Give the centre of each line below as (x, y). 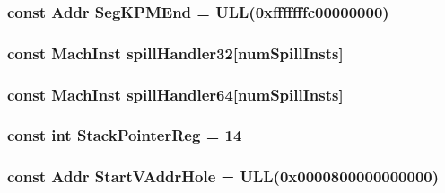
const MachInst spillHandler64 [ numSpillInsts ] (175, 94)
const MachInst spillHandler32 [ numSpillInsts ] (175, 53)
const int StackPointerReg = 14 (125, 135)
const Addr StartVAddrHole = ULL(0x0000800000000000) (223, 176)
